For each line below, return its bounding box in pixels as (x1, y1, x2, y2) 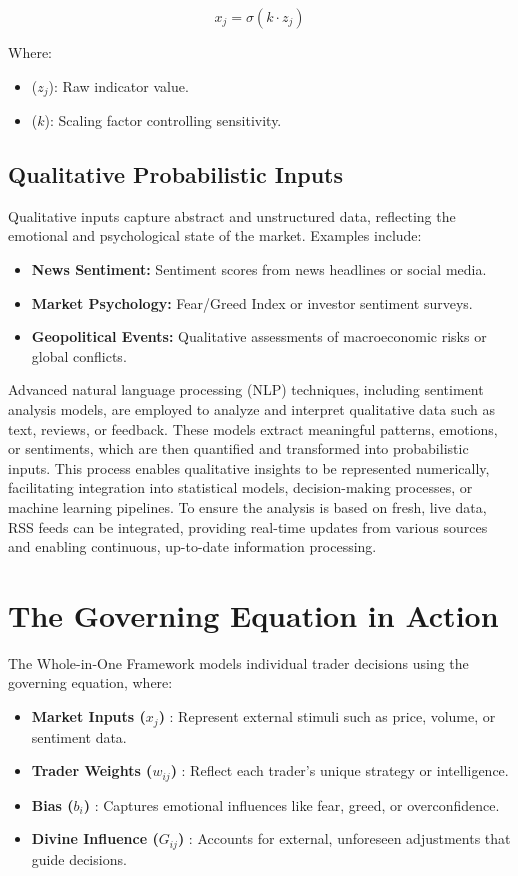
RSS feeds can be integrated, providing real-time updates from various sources (8, 516, 488, 537)
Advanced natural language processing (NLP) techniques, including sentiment (8, 379, 484, 400)
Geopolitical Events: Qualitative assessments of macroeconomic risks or (31, 326, 487, 347)
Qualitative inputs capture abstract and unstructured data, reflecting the (8, 205, 456, 226)
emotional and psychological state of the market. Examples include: (8, 225, 422, 246)
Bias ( (31, 794, 74, 815)
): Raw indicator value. (48, 75, 189, 96)
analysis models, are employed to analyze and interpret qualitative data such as (8, 399, 495, 419)
